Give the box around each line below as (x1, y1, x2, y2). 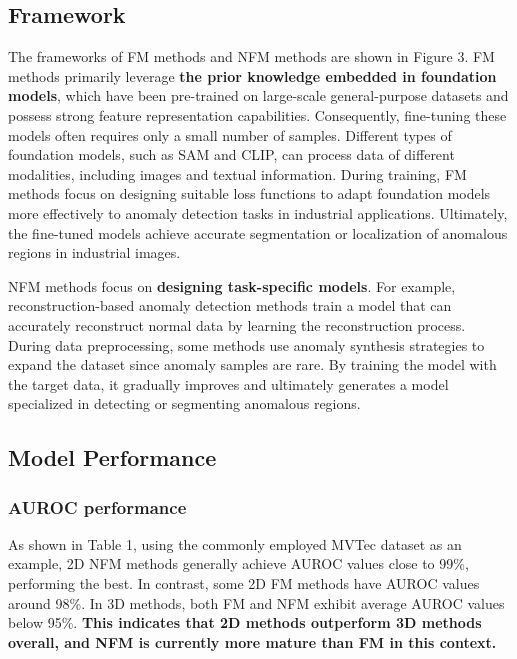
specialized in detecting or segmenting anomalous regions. (8, 393, 361, 414)
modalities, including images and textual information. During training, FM (8, 163, 467, 184)
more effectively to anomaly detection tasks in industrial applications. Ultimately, (8, 202, 508, 223)
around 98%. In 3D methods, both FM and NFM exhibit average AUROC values (8, 592, 505, 613)
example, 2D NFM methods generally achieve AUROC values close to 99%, (8, 553, 469, 574)
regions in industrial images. (8, 242, 181, 263)
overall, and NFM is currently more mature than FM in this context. (8, 631, 497, 652)
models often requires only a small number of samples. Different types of (8, 124, 452, 145)
